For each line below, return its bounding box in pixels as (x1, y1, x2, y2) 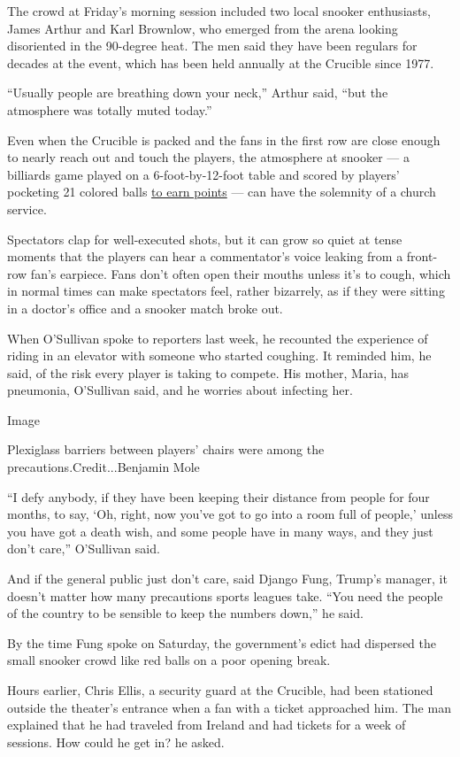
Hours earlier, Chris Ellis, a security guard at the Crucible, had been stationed (7, 681, 433, 699)
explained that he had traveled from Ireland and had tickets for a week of (7, 715, 406, 734)
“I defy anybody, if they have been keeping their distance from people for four (7, 487, 430, 506)
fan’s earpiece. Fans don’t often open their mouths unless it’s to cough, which (30, 264, 451, 282)
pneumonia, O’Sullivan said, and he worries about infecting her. (7, 381, 353, 399)
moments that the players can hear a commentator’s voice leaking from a (7, 247, 403, 266)
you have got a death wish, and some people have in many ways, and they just (7, 521, 433, 540)
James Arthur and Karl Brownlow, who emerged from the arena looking (7, 19, 398, 37)
